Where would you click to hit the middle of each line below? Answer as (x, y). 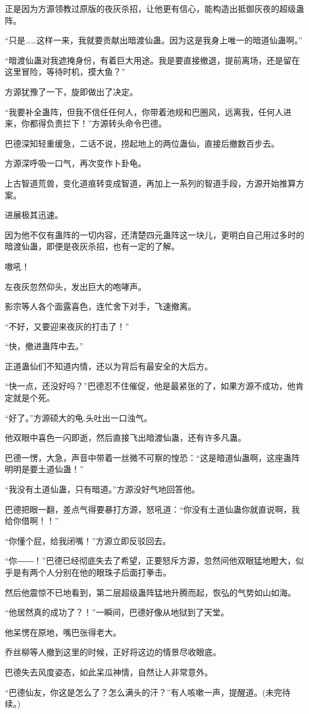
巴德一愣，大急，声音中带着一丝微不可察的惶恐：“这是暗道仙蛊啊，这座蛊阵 (152, 457)
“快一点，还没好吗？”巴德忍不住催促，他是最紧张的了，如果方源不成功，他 (150, 386)
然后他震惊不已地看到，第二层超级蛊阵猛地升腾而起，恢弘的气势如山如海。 (150, 592)
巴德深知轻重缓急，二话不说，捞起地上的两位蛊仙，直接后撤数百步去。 (142, 143)
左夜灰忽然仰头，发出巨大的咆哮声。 (75, 286)
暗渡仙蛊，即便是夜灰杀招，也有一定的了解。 (92, 246)
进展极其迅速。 (34, 215)
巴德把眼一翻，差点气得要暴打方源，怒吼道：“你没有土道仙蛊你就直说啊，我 (152, 509)
